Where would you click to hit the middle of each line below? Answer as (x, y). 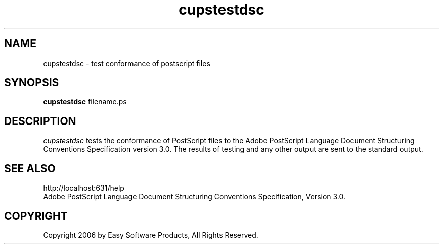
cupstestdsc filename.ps (85, 102)
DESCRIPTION (40, 121)
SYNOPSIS (32, 83)
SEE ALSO (30, 168)
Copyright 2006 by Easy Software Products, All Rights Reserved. (151, 235)
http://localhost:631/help (84, 188)
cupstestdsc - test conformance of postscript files (127, 63)
